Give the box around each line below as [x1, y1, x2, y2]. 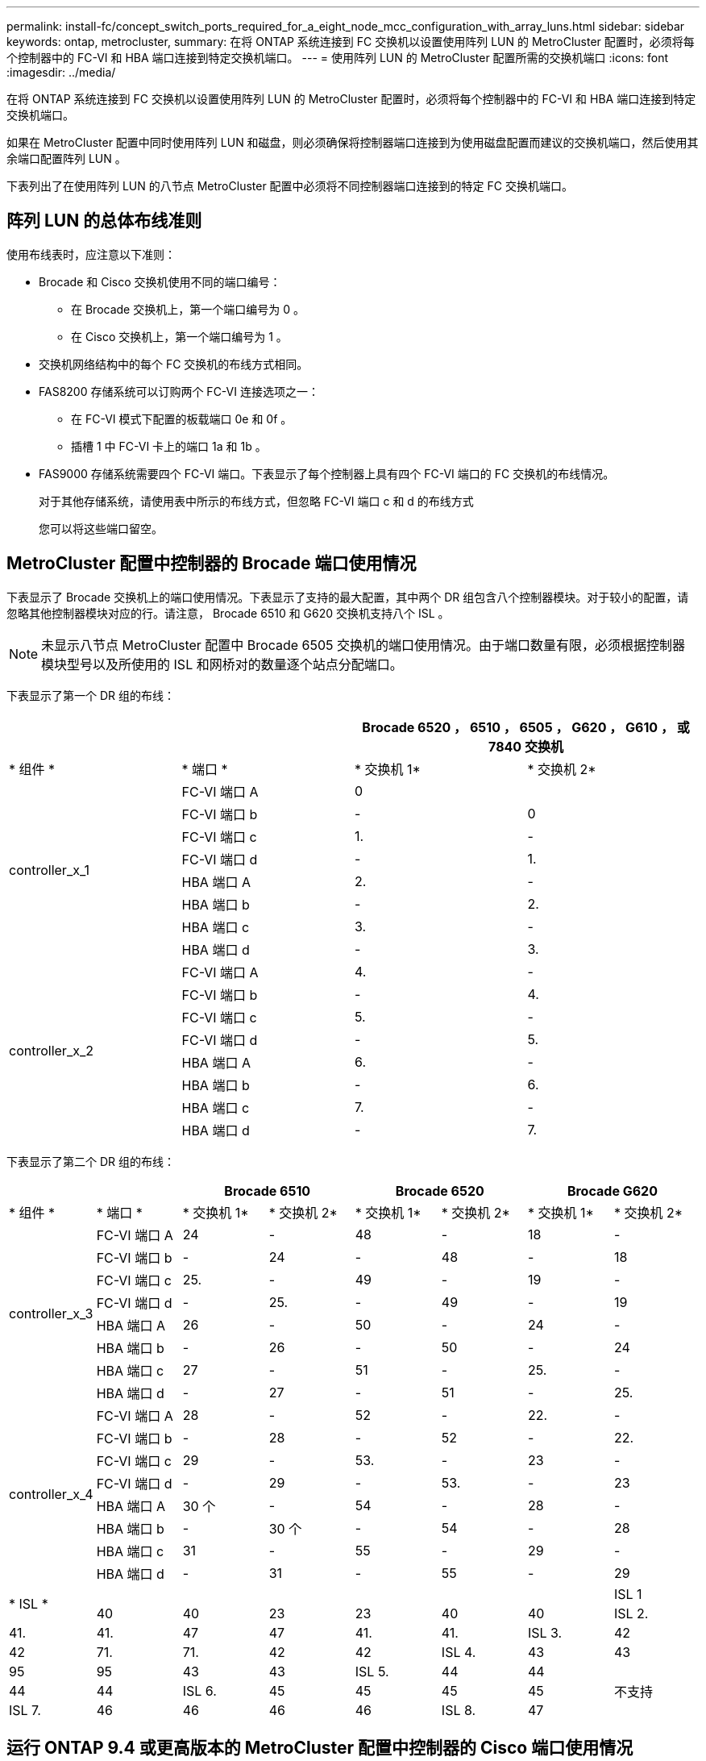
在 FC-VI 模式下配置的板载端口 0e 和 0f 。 [71, 411, 293, 426]
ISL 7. [9, 1701, 41, 1718]
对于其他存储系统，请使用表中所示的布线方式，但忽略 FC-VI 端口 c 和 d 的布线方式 [39, 493, 474, 508]
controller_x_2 [9, 1042, 93, 1059]
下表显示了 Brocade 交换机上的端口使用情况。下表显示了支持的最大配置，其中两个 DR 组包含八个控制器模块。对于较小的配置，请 [6, 589, 689, 604]
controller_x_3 [9, 1305, 93, 1322]
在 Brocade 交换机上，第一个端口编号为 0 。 [71, 302, 305, 316]
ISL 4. [441, 1643, 476, 1660]
